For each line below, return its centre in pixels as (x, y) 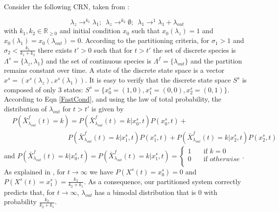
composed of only (30, 89)
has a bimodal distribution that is (145, 192)
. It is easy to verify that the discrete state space (158, 80)
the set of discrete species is (194, 50)
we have (102, 171)
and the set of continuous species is (99, 60)
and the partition (216, 60)
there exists (55, 50)
